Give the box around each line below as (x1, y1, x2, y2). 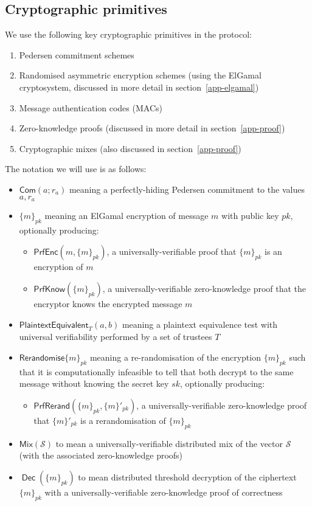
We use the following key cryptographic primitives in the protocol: (5, 28, 252, 41)
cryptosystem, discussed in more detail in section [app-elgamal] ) (19, 80, 259, 93)
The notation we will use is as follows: (5, 162, 147, 175)
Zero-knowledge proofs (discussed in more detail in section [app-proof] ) (19, 122, 285, 134)
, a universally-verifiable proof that (106, 245, 237, 258)
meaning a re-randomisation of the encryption (89, 350, 261, 363)
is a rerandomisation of (80, 414, 166, 426)
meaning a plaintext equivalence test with (122, 317, 278, 330)
